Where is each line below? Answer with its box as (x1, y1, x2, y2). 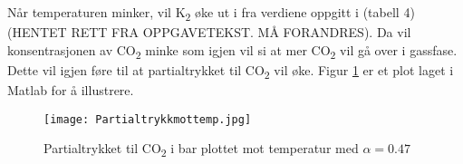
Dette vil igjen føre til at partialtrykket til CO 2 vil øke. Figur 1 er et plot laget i (7, 60, 454, 82)
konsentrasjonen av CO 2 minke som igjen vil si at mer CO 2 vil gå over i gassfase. (7, 40, 458, 62)
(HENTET (7, 23, 67, 42)
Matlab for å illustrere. (7, 80, 134, 99)
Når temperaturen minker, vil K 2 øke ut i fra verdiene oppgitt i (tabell (7, 3, 400, 24)
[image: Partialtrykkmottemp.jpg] (43, 112, 252, 126)
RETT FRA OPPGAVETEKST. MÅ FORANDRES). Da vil (71, 23, 411, 42)
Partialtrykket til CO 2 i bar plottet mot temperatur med (43, 139, 359, 160)
